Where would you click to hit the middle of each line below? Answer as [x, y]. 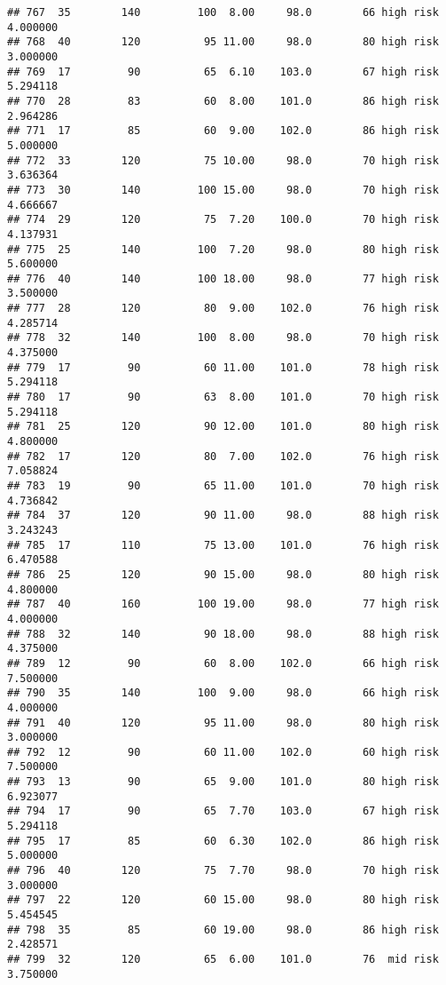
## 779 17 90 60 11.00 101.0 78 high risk [223, 367]
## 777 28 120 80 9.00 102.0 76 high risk [223, 309]
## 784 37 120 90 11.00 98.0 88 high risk [223, 516]
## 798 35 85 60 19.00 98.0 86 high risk [223, 929]
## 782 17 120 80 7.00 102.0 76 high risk [223, 456]
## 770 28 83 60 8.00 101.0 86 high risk [223, 101]
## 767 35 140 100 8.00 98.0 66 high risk [223, 12]
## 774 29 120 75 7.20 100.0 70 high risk [223, 220]
